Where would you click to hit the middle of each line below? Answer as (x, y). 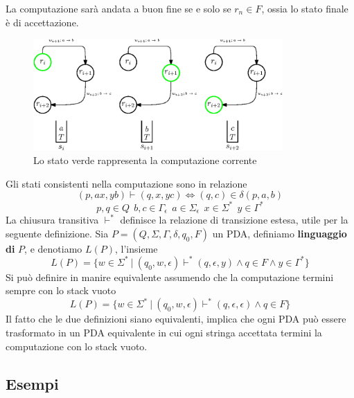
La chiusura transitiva (52, 220)
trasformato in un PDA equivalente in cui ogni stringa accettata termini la (164, 333)
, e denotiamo (53, 248)
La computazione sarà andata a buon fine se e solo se (118, 8)
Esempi (32, 383)
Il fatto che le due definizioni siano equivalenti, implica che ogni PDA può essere (176, 319)
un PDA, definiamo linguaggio (280, 233)
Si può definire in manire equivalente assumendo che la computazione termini (170, 277)
